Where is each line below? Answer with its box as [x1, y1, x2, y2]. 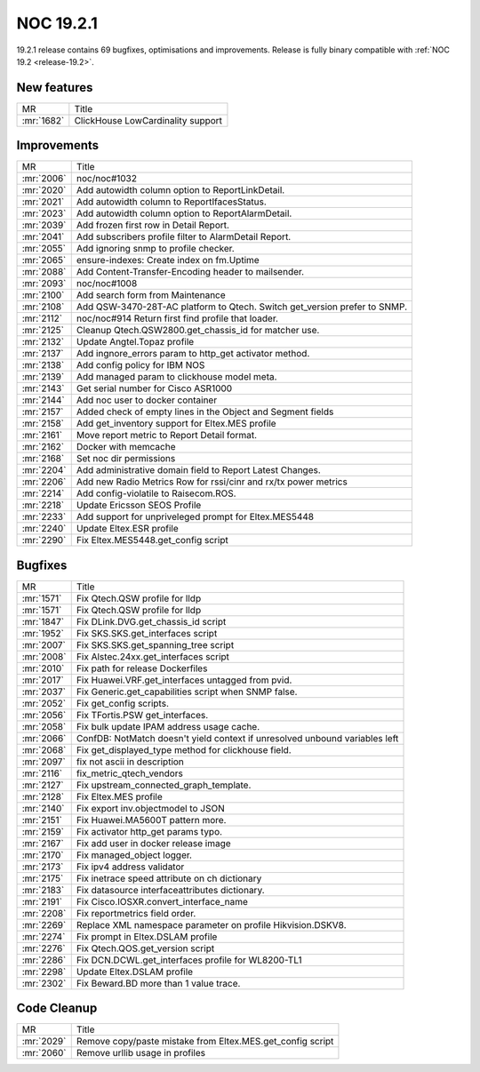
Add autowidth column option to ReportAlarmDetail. [76, 207, 292, 220]
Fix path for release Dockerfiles [76, 662, 208, 675]
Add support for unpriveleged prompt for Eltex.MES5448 [76, 511, 315, 524]
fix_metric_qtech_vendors [76, 767, 184, 780]
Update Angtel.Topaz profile [76, 336, 195, 348]
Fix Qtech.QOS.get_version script [76, 942, 215, 955]
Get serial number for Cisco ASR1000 [76, 382, 233, 395]
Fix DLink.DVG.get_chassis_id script [76, 615, 227, 628]
